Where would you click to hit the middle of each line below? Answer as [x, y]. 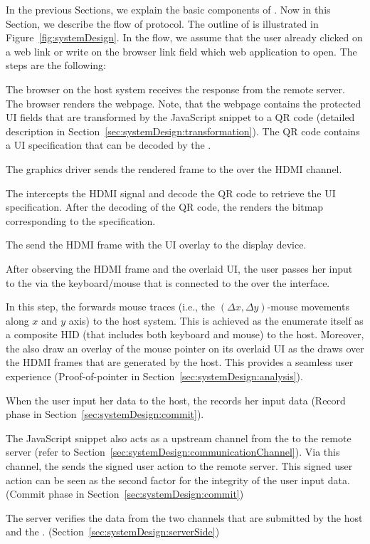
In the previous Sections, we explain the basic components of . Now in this [168, 9]
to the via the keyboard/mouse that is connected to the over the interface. [168, 282]
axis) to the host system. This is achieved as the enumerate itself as [216, 320]
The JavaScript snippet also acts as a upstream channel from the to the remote [179, 438]
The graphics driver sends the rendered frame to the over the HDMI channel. [174, 168]
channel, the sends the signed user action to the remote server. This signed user [179, 466]
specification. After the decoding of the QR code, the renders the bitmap [165, 207]
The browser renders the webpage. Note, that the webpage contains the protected [184, 103]
